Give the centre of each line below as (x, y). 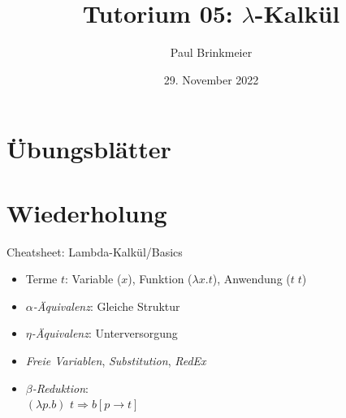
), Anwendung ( (251, 279)
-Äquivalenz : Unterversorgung (104, 333)
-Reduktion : (60, 388)
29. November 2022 (211, 79)
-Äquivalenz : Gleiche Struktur (106, 306)
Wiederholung (87, 212)
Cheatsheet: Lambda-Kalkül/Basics (95, 251)
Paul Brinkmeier (211, 52)
